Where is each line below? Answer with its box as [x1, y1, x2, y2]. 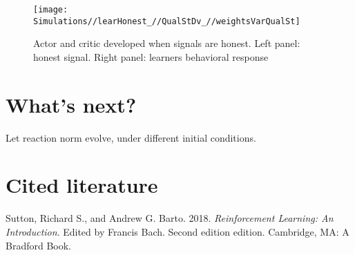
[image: [33, 5, 68, 15]
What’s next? [6, 90, 137, 118]
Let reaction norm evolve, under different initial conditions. [6, 130, 256, 144]
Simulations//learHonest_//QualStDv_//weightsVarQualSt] [33, 16, 300, 26]
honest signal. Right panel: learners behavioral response [33, 49, 269, 64]
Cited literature [6, 171, 158, 199]
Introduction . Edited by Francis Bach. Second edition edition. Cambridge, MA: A [6, 224, 349, 238]
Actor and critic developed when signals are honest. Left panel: [33, 36, 300, 50]
